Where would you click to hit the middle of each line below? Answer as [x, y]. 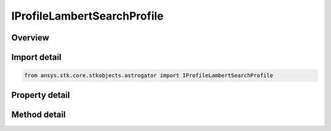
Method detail [39, 114]
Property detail [41, 95]
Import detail [36, 57]
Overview [30, 38]
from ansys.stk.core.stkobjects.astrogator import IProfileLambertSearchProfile [149, 76]
